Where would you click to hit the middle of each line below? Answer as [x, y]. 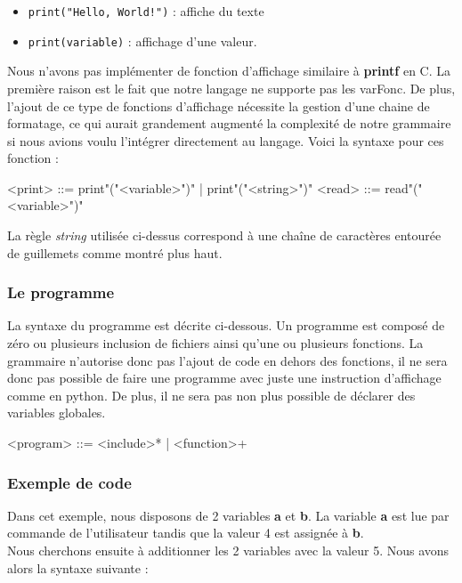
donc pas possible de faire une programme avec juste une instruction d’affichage [224, 378]
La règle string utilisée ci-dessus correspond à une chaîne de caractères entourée [224, 235]
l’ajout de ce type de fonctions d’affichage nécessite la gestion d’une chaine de [219, 105]
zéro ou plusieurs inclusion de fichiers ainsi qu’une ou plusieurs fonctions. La [215, 343]
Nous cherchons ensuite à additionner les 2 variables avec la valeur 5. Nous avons [228, 551]
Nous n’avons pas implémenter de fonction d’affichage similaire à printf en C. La [229, 71]
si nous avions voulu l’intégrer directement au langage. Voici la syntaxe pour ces [226, 140]
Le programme [61, 292]
